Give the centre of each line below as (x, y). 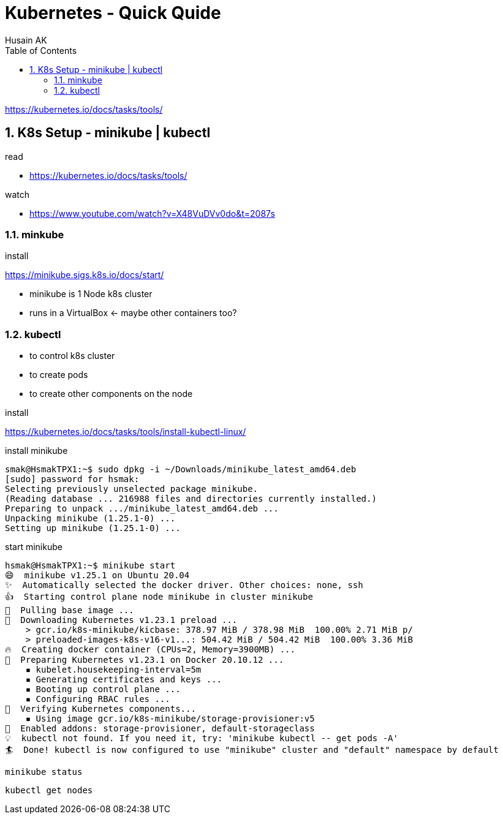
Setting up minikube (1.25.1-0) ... (93, 528)
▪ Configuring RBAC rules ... (98, 699)
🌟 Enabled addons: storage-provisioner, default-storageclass (160, 729)
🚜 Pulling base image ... (70, 610)
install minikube (36, 451)
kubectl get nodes (49, 791)
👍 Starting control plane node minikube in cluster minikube (159, 597)
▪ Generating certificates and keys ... (124, 680)
